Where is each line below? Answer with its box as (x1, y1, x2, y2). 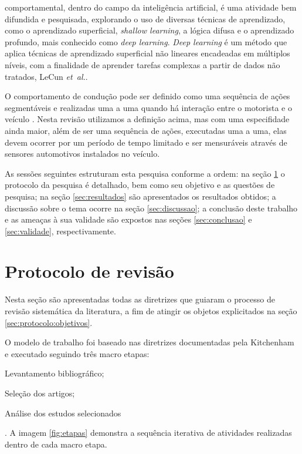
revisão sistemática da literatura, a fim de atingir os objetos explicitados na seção (5, 305, 297, 317)
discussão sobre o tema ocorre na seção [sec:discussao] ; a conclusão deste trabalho (5, 201, 298, 214)
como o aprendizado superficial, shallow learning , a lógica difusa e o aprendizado (5, 24, 294, 36)
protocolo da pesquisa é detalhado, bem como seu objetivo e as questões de (5, 179, 275, 191)
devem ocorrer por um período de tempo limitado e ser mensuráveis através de (5, 136, 287, 148)
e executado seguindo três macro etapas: (5, 347, 150, 359)
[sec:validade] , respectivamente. (5, 224, 116, 237)
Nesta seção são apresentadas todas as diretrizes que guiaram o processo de (5, 293, 275, 305)
